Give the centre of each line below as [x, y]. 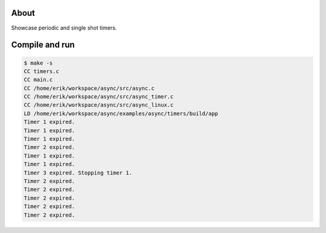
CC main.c [38, 80]
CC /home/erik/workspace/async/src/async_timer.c [99, 97]
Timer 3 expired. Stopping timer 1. [78, 173]
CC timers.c [42, 71]
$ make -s [38, 63]
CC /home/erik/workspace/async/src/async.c [89, 88]
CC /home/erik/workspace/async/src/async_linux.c [99, 105]
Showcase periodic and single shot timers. [64, 28]
